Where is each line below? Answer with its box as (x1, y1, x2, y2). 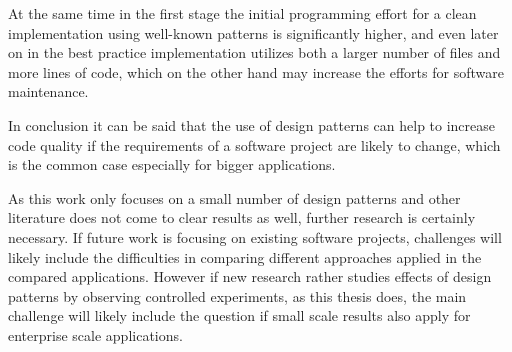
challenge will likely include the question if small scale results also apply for (8, 305, 471, 326)
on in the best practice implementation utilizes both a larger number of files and (8, 42, 501, 63)
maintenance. (8, 81, 89, 102)
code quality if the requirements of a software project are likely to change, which (8, 134, 501, 155)
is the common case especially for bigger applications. (8, 154, 336, 175)
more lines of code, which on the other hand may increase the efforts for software (8, 61, 504, 82)
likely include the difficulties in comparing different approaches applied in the (8, 246, 482, 267)
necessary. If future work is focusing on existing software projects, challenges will (8, 226, 502, 247)
